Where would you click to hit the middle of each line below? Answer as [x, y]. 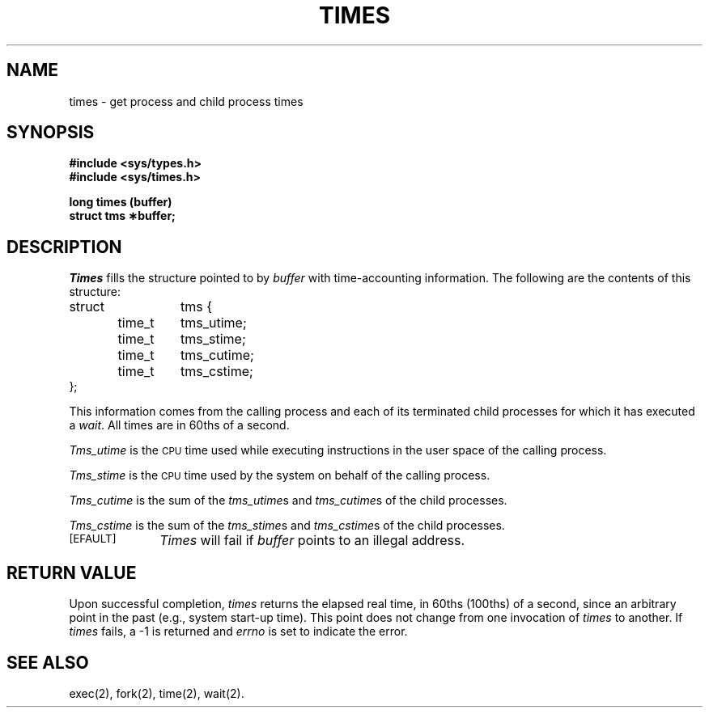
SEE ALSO [48, 662]
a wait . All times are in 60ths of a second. [179, 425]
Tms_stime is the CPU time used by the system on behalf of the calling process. [280, 475]
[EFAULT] [93, 539]
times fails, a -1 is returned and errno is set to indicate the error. [238, 632]
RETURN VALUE [72, 572]
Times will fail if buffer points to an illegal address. [312, 541]
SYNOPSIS [51, 133]
